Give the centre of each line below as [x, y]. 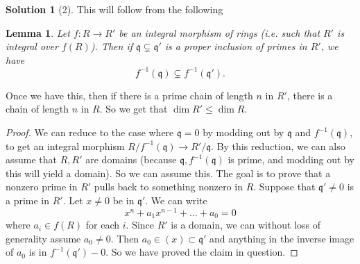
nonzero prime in [42, 187]
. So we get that [134, 109]
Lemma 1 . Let [38, 32]
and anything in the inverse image [282, 238]
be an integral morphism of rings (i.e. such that [220, 32]
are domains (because [131, 159]
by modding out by [243, 132]
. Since [140, 225]
